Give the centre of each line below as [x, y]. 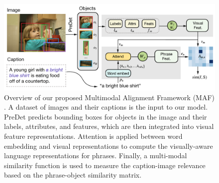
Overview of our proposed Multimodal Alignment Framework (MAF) [109, 97]
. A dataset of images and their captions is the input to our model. [106, 107]
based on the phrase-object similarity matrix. [73, 175]
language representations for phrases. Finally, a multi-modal [96, 155]
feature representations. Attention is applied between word [93, 136]
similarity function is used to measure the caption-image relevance [105, 165]
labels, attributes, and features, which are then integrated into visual [109, 126]
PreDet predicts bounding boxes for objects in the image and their [106, 116]
